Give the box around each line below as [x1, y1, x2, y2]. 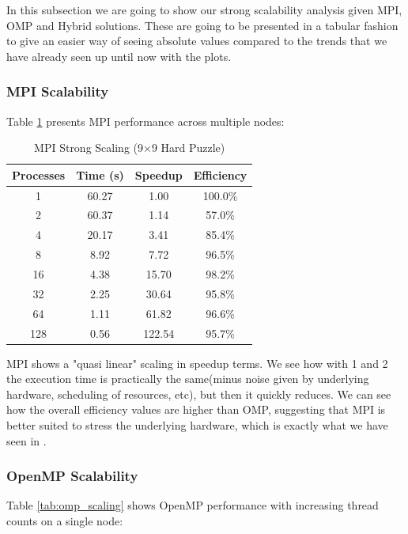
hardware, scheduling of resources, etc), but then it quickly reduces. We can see [6, 385, 391, 402]
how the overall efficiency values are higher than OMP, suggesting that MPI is [6, 401, 386, 418]
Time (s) [76, 166, 124, 183]
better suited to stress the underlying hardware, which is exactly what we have [6, 417, 388, 433]
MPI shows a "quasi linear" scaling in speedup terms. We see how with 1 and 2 [6, 354, 388, 371]
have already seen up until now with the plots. [6, 47, 232, 64]
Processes [12, 166, 66, 183]
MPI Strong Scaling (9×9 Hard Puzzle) [34, 139, 225, 156]
